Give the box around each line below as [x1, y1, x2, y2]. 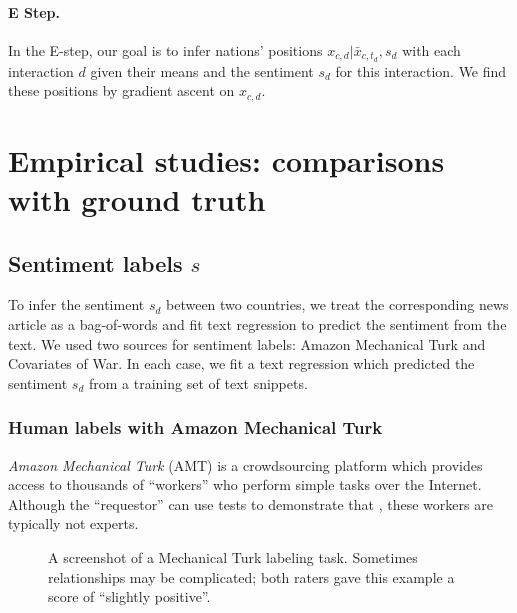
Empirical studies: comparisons [8, 139, 445, 180]
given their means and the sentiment [90, 60, 314, 81]
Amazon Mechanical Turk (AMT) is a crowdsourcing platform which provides [8, 454, 483, 475]
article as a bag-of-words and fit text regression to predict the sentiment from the [8, 314, 507, 335]
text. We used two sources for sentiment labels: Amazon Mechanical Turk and [8, 333, 486, 354]
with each [402, 39, 461, 60]
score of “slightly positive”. [48, 586, 211, 607]
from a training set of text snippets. [88, 372, 308, 393]
